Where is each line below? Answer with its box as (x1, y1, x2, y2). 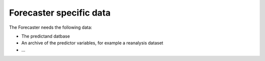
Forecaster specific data (9, 7, 111, 18)
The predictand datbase (21, 33, 70, 39)
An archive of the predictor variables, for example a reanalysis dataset (21, 40, 163, 46)
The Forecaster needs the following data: (9, 24, 93, 30)
